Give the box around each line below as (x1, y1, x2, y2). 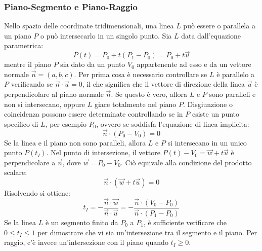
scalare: (4, 167, 27, 177)
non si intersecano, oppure (4, 98, 85, 109)
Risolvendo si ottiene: (4, 187, 71, 198)
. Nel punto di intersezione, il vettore (46, 147, 161, 158)
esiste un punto (192, 109, 240, 119)
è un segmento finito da (45, 217, 118, 227)
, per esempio (45, 118, 86, 129)
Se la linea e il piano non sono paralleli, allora (4, 137, 146, 148)
